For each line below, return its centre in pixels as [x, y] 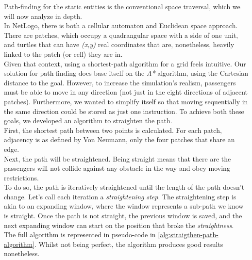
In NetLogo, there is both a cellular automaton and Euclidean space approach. [121, 25]
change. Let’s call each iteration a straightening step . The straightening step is [120, 196]
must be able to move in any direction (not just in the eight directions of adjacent [126, 92]
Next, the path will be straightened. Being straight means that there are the [118, 158]
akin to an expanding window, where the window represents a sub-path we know [124, 206]
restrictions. [21, 177]
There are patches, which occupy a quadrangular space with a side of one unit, [121, 35]
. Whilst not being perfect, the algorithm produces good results [129, 244]
